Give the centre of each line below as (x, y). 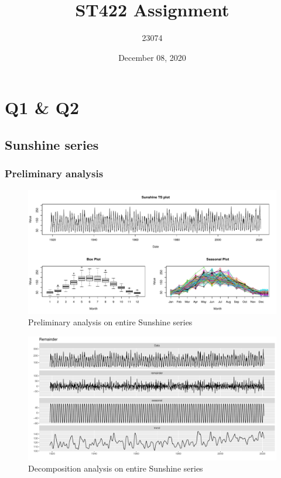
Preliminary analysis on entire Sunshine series (110, 322)
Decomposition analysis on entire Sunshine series (116, 468)
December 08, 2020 (152, 57)
